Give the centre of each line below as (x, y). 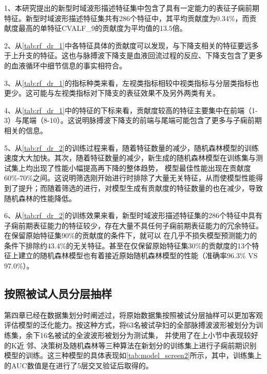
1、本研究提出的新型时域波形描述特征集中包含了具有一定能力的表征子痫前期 (132, 8)
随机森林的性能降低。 (40, 198)
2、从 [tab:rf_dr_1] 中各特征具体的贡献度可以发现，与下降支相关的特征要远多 (131, 45)
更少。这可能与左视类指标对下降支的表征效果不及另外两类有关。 (112, 93)
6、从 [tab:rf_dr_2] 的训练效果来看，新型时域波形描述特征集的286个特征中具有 (133, 215)
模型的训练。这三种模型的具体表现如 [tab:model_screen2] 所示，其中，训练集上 (133, 355)
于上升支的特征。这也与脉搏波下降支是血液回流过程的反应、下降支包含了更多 (133, 55)
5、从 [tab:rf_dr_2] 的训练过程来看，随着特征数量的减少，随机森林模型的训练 (131, 147)
